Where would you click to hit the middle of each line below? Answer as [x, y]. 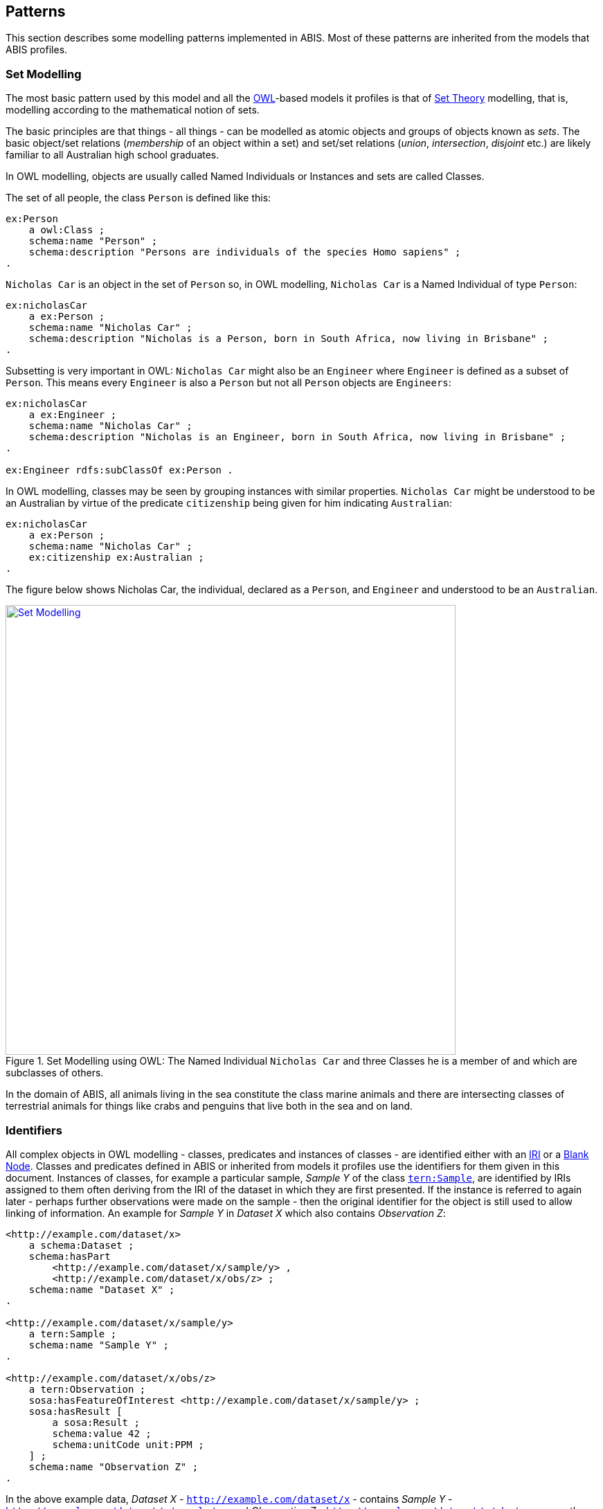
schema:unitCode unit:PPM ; [128, 1444]
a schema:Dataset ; [81, 1245]
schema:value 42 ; [102, 1433]
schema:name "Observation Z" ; [114, 1466]
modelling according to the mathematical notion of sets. [133, 110]
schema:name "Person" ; [93, 241]
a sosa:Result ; [96, 1422]
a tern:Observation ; [87, 1389]
